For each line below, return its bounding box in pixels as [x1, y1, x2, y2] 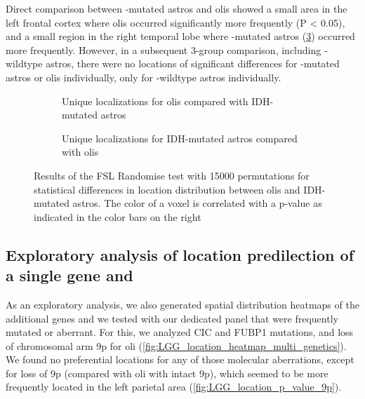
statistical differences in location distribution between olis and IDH [34, 182, 322, 196]
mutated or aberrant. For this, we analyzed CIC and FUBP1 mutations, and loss [6, 325, 354, 339]
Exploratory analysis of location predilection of [6, 243, 354, 265]
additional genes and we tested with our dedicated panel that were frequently [6, 311, 338, 325]
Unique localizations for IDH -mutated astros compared [62, 130, 298, 145]
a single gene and [6, 264, 133, 286]
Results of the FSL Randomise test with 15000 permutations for [34, 168, 310, 182]
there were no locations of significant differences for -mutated [77, 56, 340, 71]
